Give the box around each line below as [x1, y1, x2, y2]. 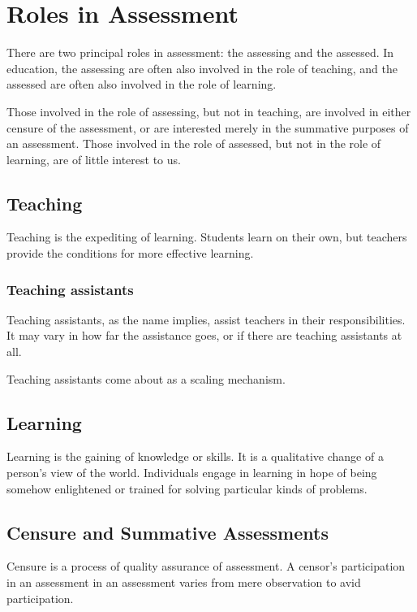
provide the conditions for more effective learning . [6, 245, 254, 262]
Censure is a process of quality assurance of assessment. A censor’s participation [6, 558, 406, 575]
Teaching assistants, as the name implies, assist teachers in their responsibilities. [6, 310, 406, 328]
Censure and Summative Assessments [6, 519, 329, 545]
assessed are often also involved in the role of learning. [6, 76, 277, 93]
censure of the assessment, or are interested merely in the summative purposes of [6, 119, 409, 136]
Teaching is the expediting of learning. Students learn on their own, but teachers [6, 228, 407, 245]
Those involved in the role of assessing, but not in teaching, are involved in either [6, 102, 411, 119]
